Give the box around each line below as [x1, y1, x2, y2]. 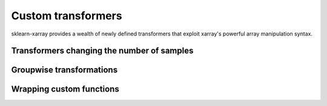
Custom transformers [11, 9, 122, 22]
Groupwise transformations [11, 65, 118, 75]
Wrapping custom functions [11, 84, 119, 95]
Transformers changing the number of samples [11, 46, 194, 56]
